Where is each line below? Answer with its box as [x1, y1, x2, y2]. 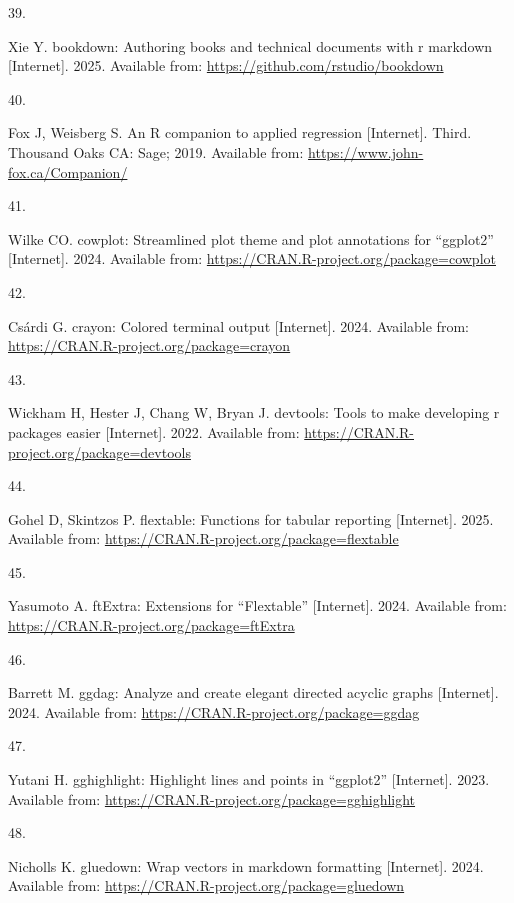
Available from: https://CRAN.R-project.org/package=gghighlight [8, 788, 416, 809]
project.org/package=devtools [8, 441, 191, 462]
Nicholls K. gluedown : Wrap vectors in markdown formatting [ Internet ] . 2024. [8, 855, 484, 876]
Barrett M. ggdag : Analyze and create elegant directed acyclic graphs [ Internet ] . [8, 682, 499, 703]
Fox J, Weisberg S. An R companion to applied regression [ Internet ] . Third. [8, 122, 472, 143]
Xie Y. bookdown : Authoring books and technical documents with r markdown [8, 35, 493, 56]
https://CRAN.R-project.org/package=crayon [8, 335, 291, 356]
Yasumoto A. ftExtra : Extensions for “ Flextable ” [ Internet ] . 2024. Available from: [8, 595, 507, 616]
